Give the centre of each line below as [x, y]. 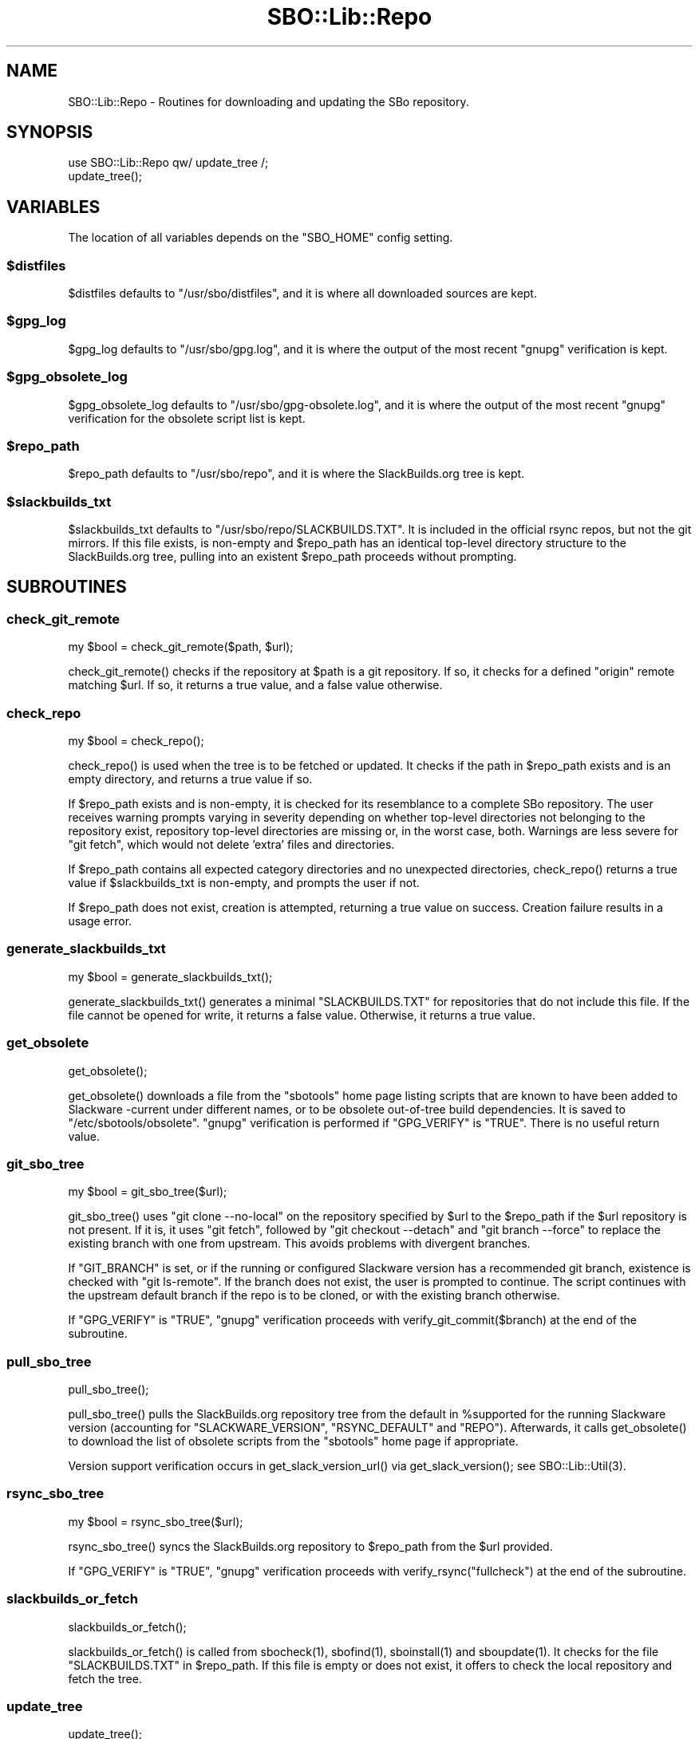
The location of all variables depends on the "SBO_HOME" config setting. [261, 238]
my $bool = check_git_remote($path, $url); [181, 647]
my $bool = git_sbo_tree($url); [148, 1192]
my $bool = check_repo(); [136, 741]
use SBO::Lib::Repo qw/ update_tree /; [168, 163]
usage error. [100, 921]
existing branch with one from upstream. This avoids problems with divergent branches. [299, 1244]
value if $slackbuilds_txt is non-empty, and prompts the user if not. [244, 883]
